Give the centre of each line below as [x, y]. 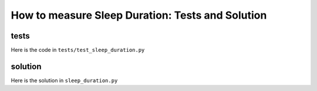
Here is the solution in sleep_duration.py [64, 80]
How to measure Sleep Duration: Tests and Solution [139, 15]
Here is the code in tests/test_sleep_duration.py [78, 50]
